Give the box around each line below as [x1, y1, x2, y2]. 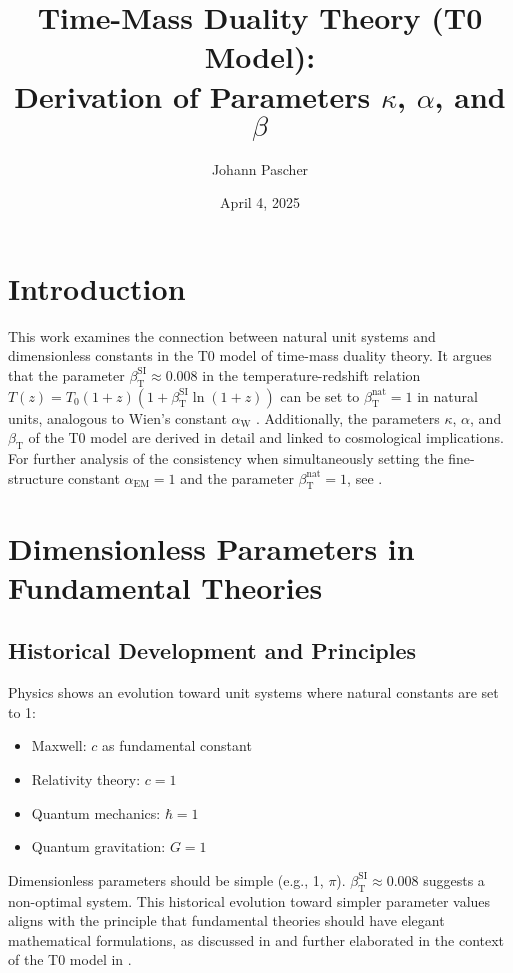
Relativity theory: [31, 768, 141, 789]
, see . [347, 467, 383, 488]
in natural [417, 385, 478, 406]
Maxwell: [31, 735, 87, 756]
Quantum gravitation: [31, 836, 166, 857]
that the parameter [8, 364, 125, 385]
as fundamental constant [102, 735, 252, 756]
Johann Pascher [211, 158, 309, 179]
